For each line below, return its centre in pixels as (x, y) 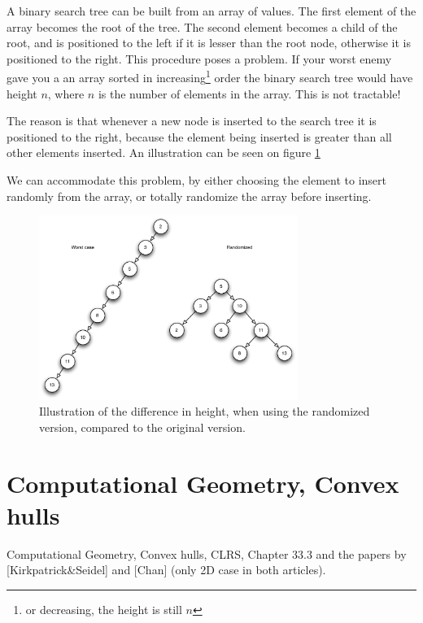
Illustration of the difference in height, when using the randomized (205, 411)
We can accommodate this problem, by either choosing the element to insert (196, 180)
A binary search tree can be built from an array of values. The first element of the (211, 11)
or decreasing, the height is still (104, 609)
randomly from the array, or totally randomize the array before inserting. (189, 196)
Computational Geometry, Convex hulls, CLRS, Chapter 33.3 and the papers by (207, 553)
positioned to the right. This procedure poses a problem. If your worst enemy (199, 58)
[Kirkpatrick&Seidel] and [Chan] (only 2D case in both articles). (166, 570)
